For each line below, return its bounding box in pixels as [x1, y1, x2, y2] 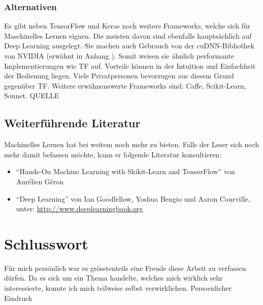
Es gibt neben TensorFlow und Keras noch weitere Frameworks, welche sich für [4, 20, 251, 31]
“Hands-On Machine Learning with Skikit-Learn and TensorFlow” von [16, 166, 235, 177]
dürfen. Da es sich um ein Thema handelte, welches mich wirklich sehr [4, 272, 223, 283]
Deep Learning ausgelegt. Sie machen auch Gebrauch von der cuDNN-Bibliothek [4, 40, 255, 51]
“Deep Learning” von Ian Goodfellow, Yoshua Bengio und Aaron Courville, [16, 193, 250, 204]
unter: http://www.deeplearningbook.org [16, 203, 143, 214]
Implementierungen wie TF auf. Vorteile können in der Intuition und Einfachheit [4, 60, 256, 71]
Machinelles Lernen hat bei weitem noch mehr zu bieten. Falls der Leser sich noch [4, 139, 259, 150]
